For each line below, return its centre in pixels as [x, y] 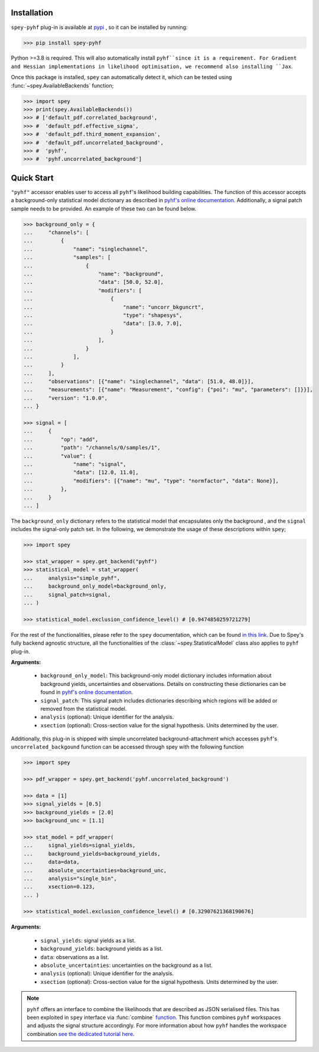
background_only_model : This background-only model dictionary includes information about [156, 676]
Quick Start [32, 178]
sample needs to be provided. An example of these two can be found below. [104, 208]
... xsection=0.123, [59, 887]
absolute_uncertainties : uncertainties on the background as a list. [126, 965]
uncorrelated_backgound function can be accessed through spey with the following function [127, 747]
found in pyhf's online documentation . [87, 692]
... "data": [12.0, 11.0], [81, 472]
